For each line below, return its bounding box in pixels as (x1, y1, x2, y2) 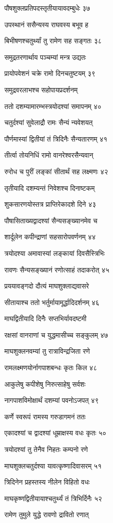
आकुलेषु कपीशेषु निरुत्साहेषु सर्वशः (4, 379, 86, 389)
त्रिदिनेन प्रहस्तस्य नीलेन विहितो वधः (4, 477, 90, 487)
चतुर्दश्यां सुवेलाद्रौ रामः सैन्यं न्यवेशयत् (4, 117, 93, 127)
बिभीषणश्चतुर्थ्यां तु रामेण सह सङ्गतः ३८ (4, 36, 102, 46)
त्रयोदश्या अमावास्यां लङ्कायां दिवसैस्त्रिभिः (4, 248, 105, 258)
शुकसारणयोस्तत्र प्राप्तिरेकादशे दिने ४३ (4, 199, 97, 209)
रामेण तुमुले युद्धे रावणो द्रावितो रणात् (4, 509, 89, 520)
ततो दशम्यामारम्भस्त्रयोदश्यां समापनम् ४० (4, 101, 102, 111)
